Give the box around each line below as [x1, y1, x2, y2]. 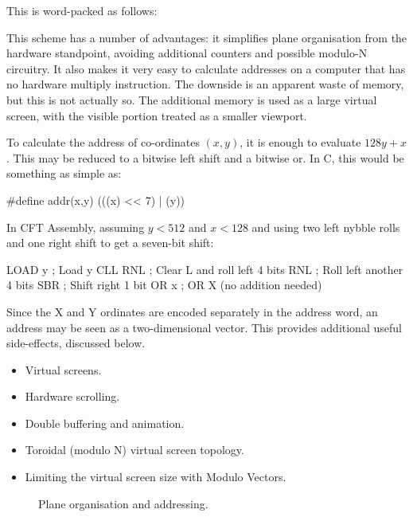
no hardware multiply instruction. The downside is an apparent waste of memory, [6, 76, 404, 92]
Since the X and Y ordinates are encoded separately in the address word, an [6, 303, 378, 319]
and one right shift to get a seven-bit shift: [6, 234, 214, 251]
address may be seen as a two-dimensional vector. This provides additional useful [6, 319, 402, 335]
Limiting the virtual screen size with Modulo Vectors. [25, 468, 286, 485]
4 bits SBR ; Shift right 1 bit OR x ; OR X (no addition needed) [6, 276, 322, 293]
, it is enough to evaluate [240, 134, 361, 151]
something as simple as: [6, 165, 122, 182]
